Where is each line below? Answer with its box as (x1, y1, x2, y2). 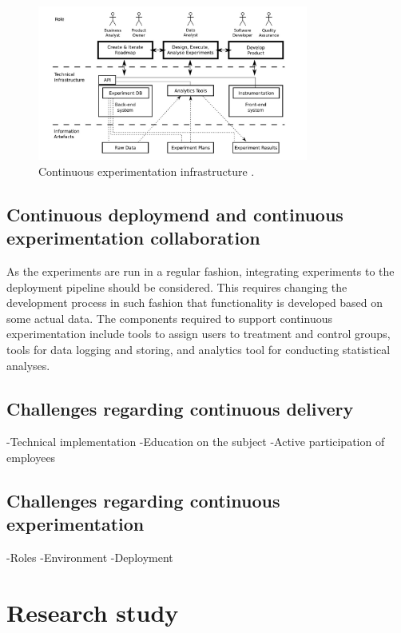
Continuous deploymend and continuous (6, 201, 343, 226)
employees (6, 449, 56, 466)
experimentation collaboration (6, 225, 260, 250)
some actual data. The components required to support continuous (6, 309, 332, 326)
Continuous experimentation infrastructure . (38, 162, 255, 179)
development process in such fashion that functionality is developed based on (6, 294, 383, 311)
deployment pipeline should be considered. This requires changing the (6, 278, 347, 295)
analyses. (6, 356, 50, 373)
